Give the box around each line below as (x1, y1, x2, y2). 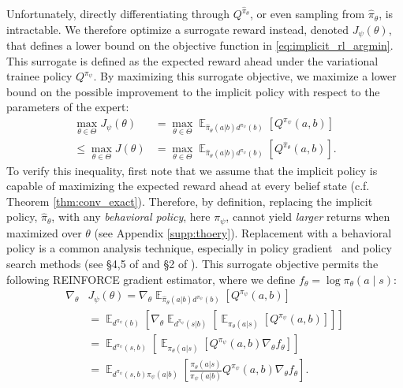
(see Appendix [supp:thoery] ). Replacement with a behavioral (94, 224, 392, 241)
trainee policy (6, 68, 73, 84)
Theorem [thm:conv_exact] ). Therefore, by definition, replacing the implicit (6, 192, 373, 209)
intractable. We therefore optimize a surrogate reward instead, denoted (6, 21, 349, 37)
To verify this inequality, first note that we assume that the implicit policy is (6, 162, 378, 178)
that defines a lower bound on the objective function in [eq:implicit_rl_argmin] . (6, 37, 394, 54)
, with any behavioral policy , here (51, 208, 211, 225)
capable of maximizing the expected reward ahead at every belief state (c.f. (6, 177, 370, 194)
